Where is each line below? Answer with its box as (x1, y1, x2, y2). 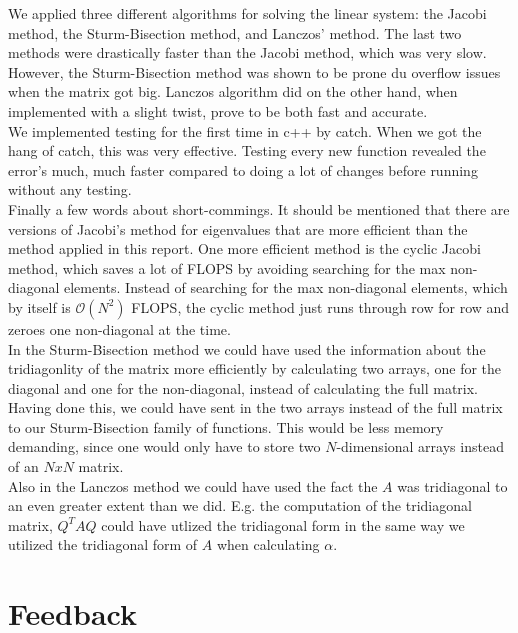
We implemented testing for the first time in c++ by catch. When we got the (8, 120, 482, 141)
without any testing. (8, 179, 132, 200)
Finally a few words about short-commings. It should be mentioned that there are (8, 198, 510, 219)
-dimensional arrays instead (336, 436, 504, 457)
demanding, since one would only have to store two (8, 436, 321, 457)
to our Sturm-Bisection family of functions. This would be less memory (8, 416, 444, 437)
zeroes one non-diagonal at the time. (8, 318, 231, 339)
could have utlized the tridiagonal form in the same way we (101, 514, 465, 535)
